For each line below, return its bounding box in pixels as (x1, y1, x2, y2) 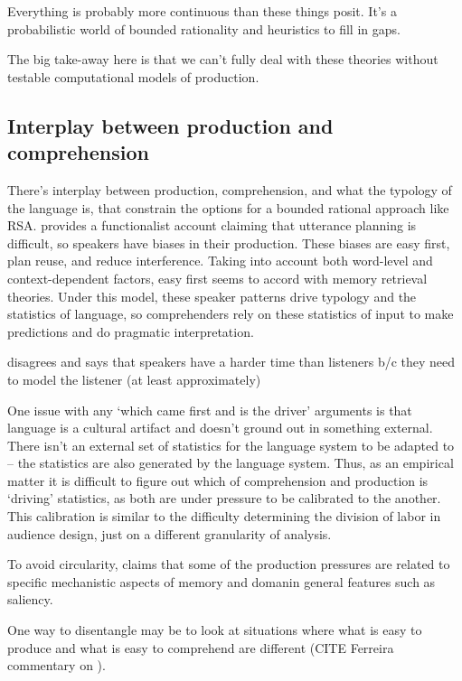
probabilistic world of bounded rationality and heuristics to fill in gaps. (7, 19, 401, 38)
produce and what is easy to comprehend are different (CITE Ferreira (7, 638, 394, 657)
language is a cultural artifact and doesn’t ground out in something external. (7, 418, 433, 437)
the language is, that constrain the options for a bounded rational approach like (7, 198, 449, 217)
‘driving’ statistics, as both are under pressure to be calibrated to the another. (7, 489, 441, 508)
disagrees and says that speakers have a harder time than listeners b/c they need (7, 352, 456, 371)
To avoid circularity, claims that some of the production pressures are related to (7, 555, 450, 574)
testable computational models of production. (7, 67, 259, 86)
